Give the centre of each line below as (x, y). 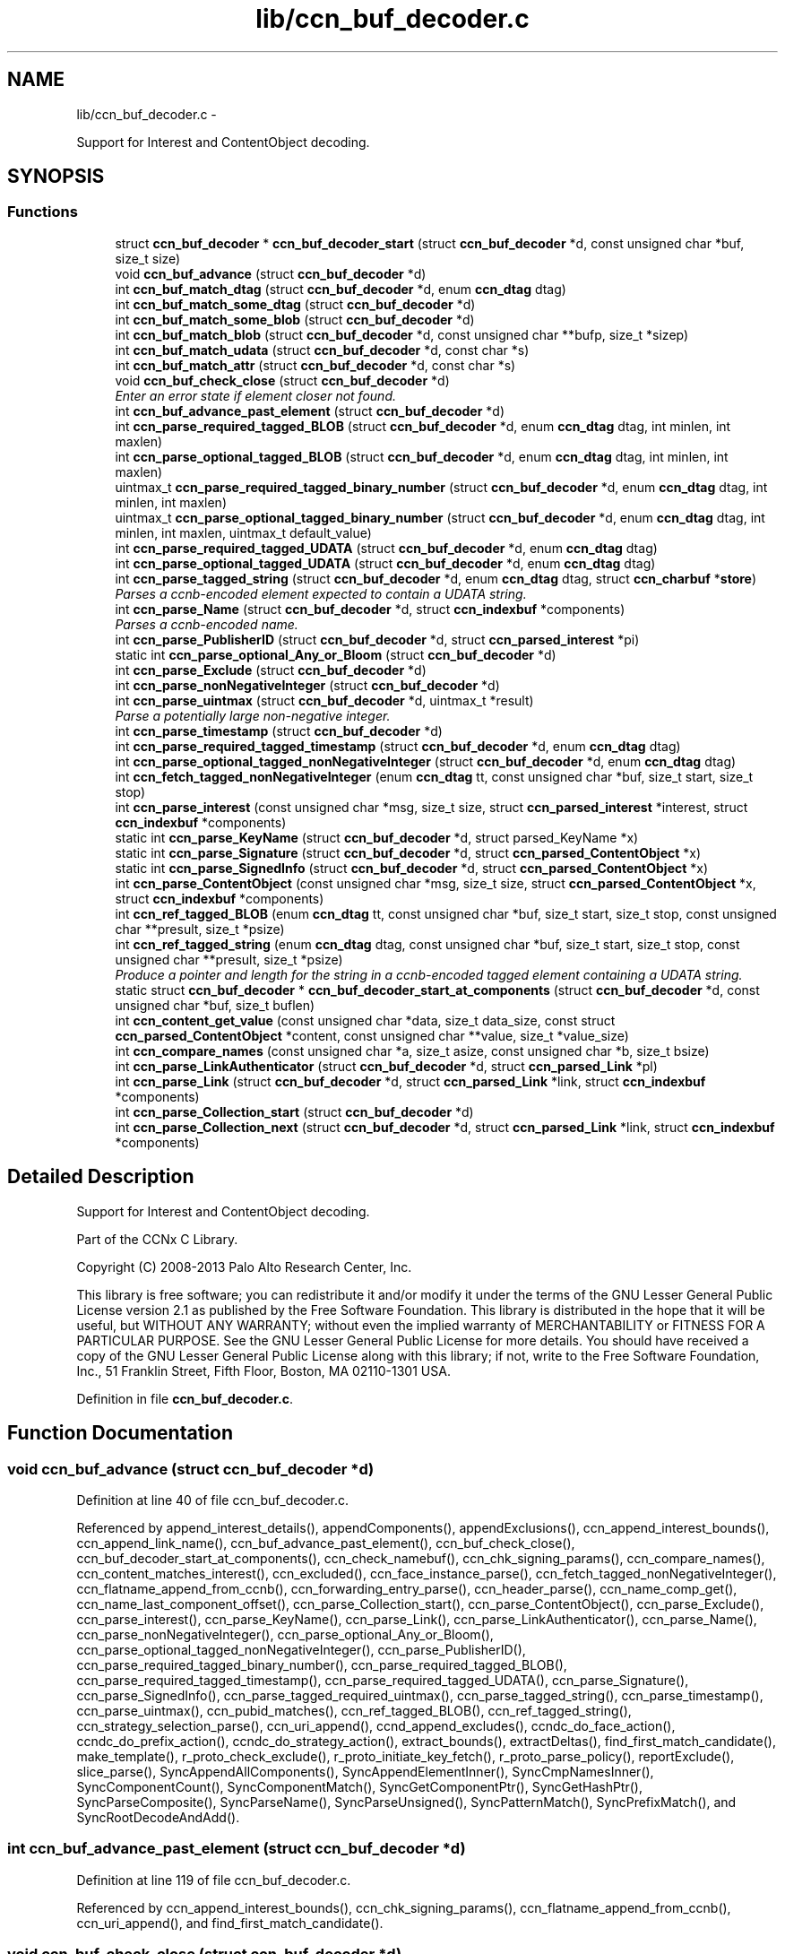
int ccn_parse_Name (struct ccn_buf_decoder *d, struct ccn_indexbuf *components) (370, 609)
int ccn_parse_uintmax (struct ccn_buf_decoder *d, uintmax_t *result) (324, 700)
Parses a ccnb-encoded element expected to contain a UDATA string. (321, 593)
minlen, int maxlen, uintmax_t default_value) (243, 532)
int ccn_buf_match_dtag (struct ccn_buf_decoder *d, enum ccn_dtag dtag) (341, 289)
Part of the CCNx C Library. (157, 1239)
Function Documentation (120, 1433)
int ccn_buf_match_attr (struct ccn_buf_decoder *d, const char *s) (315, 365)
